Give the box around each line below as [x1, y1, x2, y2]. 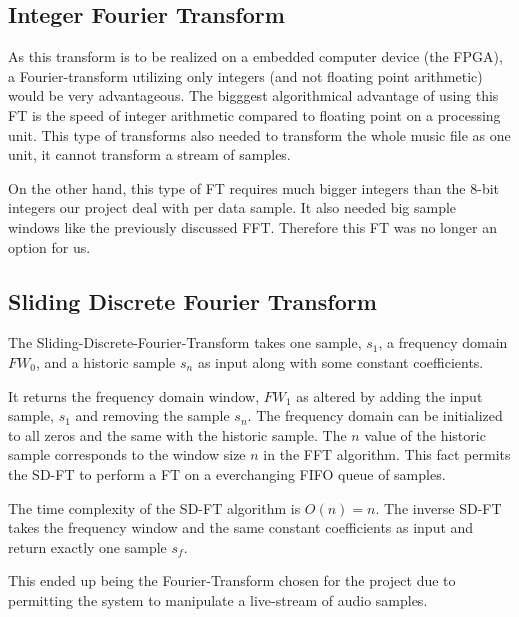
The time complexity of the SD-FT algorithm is [8, 497, 301, 518]
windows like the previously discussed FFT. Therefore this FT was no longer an [8, 216, 497, 237]
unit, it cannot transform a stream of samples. [8, 144, 291, 165]
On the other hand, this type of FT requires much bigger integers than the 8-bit [8, 177, 500, 198]
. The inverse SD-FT [375, 497, 502, 518]
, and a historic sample [35, 351, 176, 372]
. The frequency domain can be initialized [247, 405, 503, 426]
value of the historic [364, 424, 486, 445]
